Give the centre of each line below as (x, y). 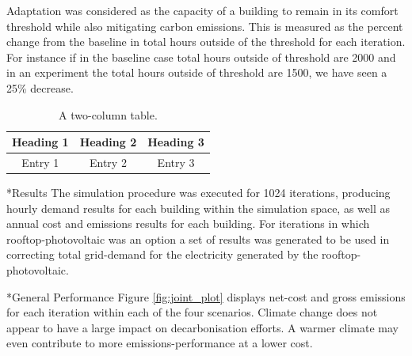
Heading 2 (108, 142)
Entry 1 (40, 162)
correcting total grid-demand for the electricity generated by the (162, 254)
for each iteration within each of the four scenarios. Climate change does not (192, 312)
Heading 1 (40, 142)
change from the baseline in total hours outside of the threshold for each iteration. (206, 42)
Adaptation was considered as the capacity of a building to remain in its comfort (202, 10)
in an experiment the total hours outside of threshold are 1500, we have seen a (197, 72)
